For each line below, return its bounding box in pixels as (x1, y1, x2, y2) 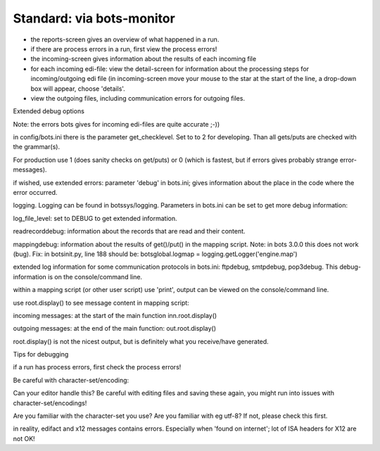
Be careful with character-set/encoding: (13, 376, 129, 384)
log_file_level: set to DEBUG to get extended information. (13, 214, 177, 222)
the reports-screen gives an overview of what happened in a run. (30, 35, 220, 44)
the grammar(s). (13, 143, 60, 151)
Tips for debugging (13, 350, 69, 359)
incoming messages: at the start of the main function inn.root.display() (13, 311, 217, 319)
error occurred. (13, 189, 58, 197)
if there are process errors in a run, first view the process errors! (30, 44, 217, 53)
